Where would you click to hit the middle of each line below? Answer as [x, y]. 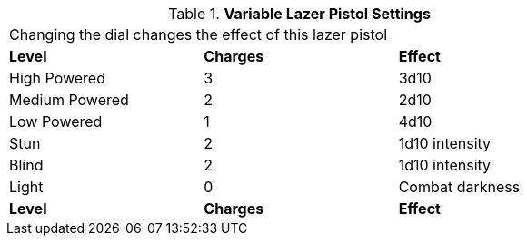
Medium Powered [69, 100]
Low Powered [56, 121]
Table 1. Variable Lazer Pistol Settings [299, 14]
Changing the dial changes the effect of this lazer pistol [199, 34]
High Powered [57, 78]
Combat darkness [459, 187]
